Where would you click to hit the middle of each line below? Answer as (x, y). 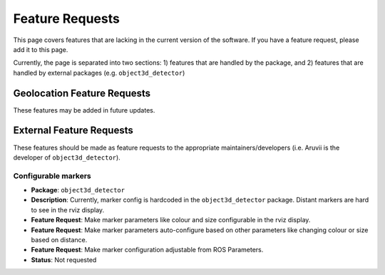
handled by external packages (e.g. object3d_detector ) (99, 73)
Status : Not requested (64, 259)
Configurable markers (52, 176)
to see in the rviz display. (68, 209)
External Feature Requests (73, 131)
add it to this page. (41, 49)
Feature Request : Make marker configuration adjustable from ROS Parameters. (147, 250)
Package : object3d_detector (78, 190)
